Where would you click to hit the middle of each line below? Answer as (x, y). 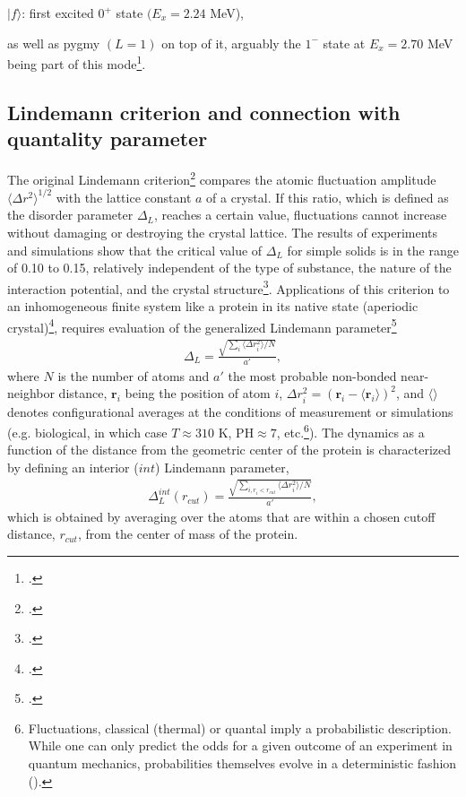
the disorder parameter (70, 215)
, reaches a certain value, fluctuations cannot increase (301, 215)
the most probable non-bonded (312, 375)
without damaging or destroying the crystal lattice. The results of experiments (223, 232)
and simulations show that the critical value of (135, 250)
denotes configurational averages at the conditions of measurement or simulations (230, 411)
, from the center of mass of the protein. (188, 534)
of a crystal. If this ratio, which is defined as (328, 197)
